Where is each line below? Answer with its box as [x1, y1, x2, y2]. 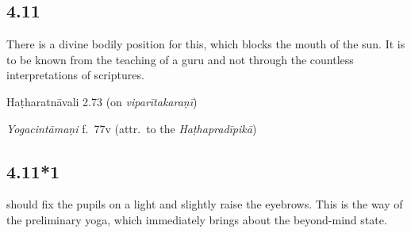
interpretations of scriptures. [6, 67, 144, 83]
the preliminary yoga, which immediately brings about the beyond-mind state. [6, 211, 387, 227]
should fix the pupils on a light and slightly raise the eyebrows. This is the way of [6, 196, 403, 212]
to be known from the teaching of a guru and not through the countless [6, 51, 354, 67]
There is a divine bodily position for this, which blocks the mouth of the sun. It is [6, 36, 405, 52]
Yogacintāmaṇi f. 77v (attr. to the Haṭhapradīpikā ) [6, 120, 257, 136]
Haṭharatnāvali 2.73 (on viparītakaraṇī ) [6, 93, 198, 109]
